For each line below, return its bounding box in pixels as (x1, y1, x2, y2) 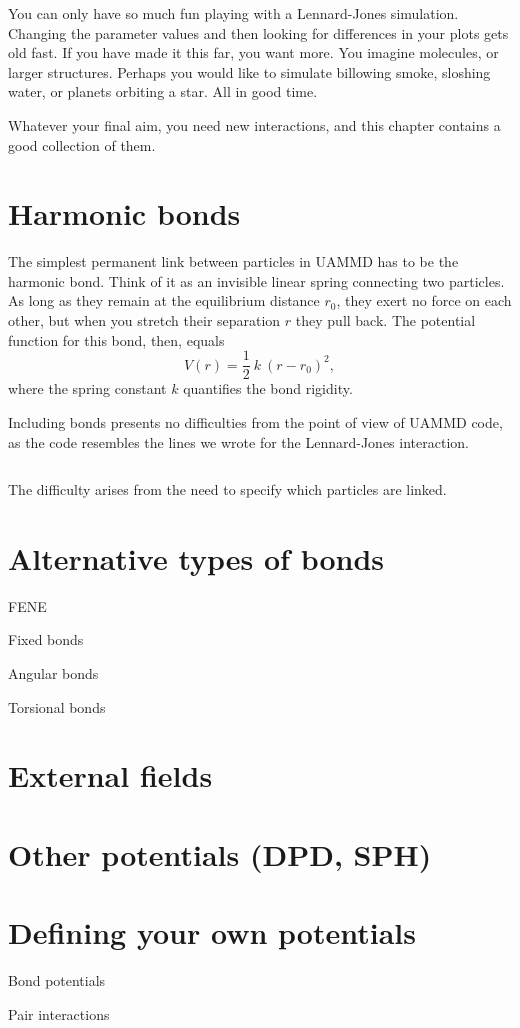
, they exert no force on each (336, 290, 512, 311)
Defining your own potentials (8, 912, 416, 953)
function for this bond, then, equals (8, 329, 225, 350)
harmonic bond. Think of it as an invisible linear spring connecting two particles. (8, 270, 505, 291)
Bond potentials (8, 970, 106, 991)
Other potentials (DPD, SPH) (8, 833, 432, 874)
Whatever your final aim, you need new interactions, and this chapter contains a (8, 114, 501, 135)
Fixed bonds (8, 629, 84, 650)
